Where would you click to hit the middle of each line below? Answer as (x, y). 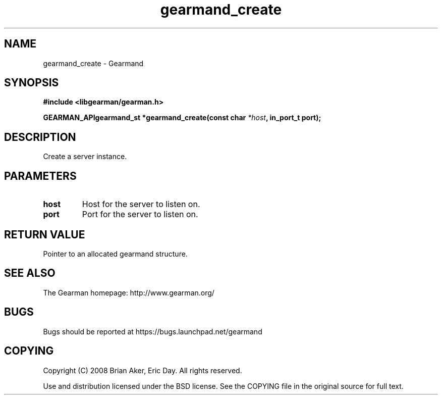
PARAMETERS (40, 176)
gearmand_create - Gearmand (93, 63)
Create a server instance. (85, 157)
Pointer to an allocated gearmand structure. (115, 254)
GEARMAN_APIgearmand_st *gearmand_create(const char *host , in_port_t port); (182, 118)
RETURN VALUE (45, 234)
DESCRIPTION (40, 137)
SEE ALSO (30, 273)
